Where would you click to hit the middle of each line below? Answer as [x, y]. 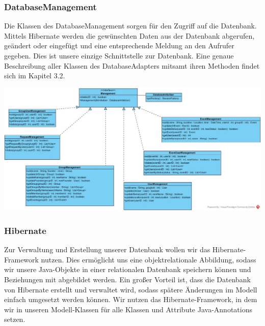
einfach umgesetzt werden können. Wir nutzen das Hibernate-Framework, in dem [131, 299]
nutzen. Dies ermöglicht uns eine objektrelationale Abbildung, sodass [149, 259]
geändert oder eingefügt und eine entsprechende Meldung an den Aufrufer [119, 46]
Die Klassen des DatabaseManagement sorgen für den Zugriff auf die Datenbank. [130, 26]
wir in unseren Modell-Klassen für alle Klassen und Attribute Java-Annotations [128, 309]
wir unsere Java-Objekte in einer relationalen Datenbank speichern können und [128, 269]
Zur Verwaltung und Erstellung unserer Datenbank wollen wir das [107, 249]
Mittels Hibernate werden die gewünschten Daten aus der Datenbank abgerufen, [129, 35]
